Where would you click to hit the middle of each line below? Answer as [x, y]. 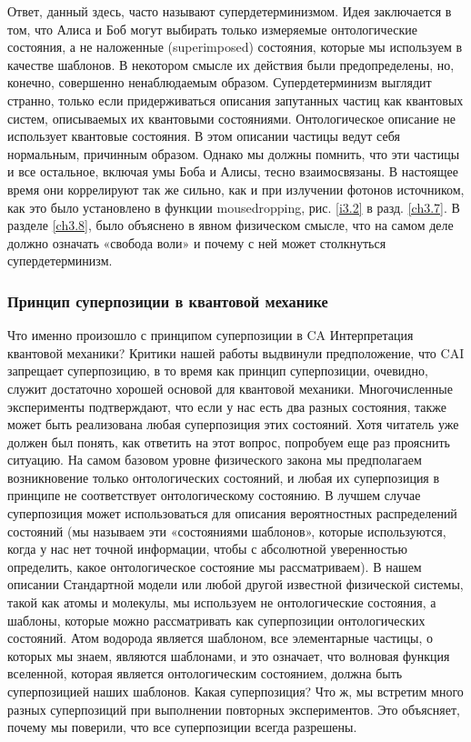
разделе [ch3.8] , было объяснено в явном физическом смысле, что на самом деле [230, 225]
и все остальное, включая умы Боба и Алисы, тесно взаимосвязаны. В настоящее [233, 171]
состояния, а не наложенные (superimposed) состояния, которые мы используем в [235, 47]
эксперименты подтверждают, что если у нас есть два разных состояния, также [227, 406]
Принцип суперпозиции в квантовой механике [168, 301]
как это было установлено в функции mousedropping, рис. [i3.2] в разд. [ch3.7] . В [234, 207]
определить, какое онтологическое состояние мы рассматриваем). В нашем [215, 566]
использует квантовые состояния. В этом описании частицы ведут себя [204, 136]
